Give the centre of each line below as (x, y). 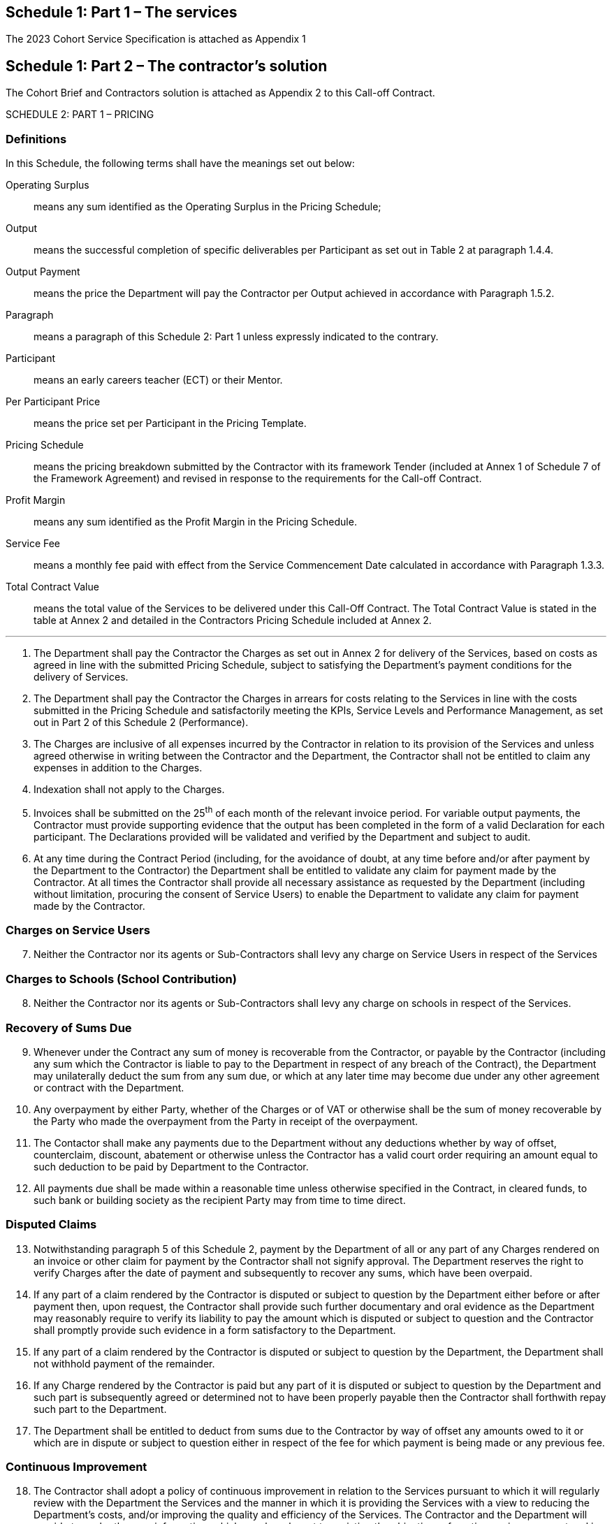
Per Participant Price (53, 402)
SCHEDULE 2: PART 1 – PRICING (80, 115)
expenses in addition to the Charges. (118, 768)
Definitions (36, 139)
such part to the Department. (100, 1409)
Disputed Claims (51, 1225)
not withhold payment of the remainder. (124, 1363)
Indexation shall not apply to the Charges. (129, 790)
